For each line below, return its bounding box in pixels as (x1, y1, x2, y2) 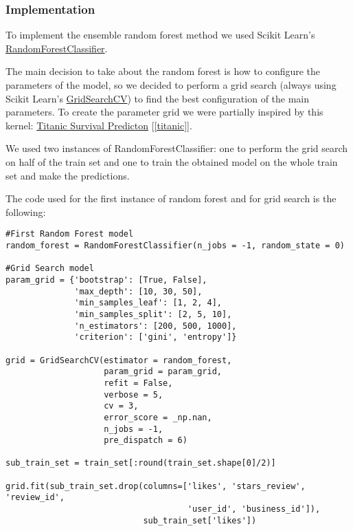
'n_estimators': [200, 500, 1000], (74, 321, 237, 331)
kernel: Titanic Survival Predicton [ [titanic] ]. (5, 118, 192, 132)
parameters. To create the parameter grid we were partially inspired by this (5, 105, 323, 119)
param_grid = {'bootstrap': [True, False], (5, 274, 207, 285)
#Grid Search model (5, 263, 94, 274)
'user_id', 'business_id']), (187, 504, 321, 514)
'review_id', (5, 492, 65, 503)
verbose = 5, (104, 389, 163, 400)
